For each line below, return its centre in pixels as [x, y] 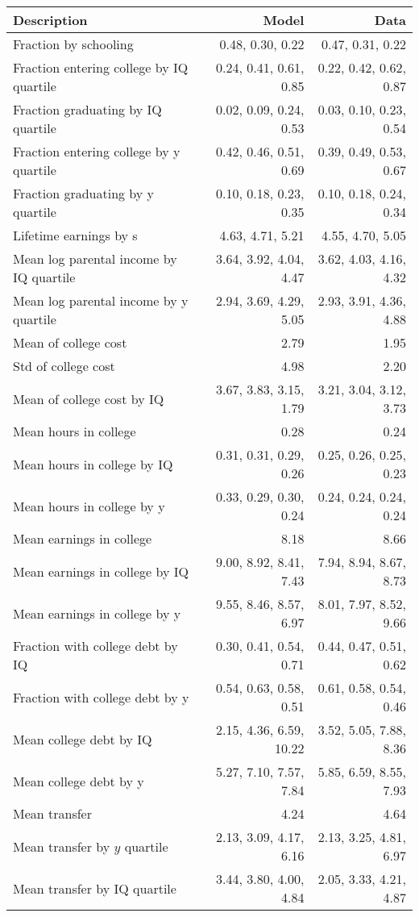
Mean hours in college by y [89, 506]
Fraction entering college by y [97, 151]
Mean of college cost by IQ [89, 398]
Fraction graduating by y [84, 193]
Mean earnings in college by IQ [101, 571]
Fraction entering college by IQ [101, 67]
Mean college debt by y [79, 781]
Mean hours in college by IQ [93, 464]
